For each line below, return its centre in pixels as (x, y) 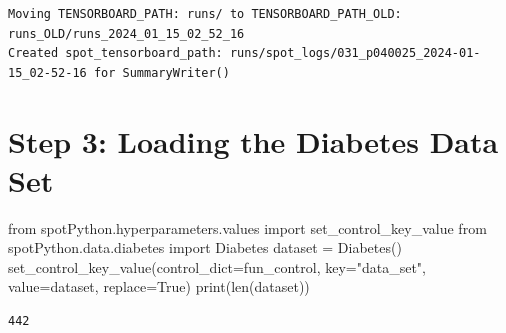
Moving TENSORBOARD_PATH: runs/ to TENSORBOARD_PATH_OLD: (205, 14)
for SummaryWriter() (161, 72)
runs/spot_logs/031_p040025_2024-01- (355, 53)
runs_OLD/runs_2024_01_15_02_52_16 (126, 33)
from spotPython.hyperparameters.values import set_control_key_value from (247, 227)
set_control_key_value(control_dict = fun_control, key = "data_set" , (217, 266)
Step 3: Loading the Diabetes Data (253, 140)
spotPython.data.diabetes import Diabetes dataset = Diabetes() (205, 247)
